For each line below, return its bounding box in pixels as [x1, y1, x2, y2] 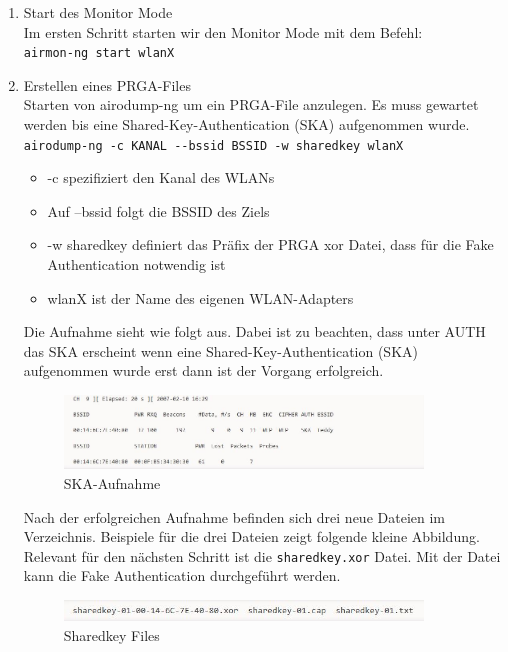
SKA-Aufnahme [63, 472, 161, 493]
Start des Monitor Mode [23, 2, 173, 22]
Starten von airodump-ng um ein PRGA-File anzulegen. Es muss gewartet [23, 94, 479, 115]
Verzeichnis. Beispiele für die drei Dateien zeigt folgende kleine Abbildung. [23, 526, 480, 547]
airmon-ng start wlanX [23, 46, 175, 61]
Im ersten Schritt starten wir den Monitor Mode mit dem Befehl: [23, 21, 423, 42]
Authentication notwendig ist [47, 254, 226, 275]
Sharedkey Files [63, 624, 160, 645]
